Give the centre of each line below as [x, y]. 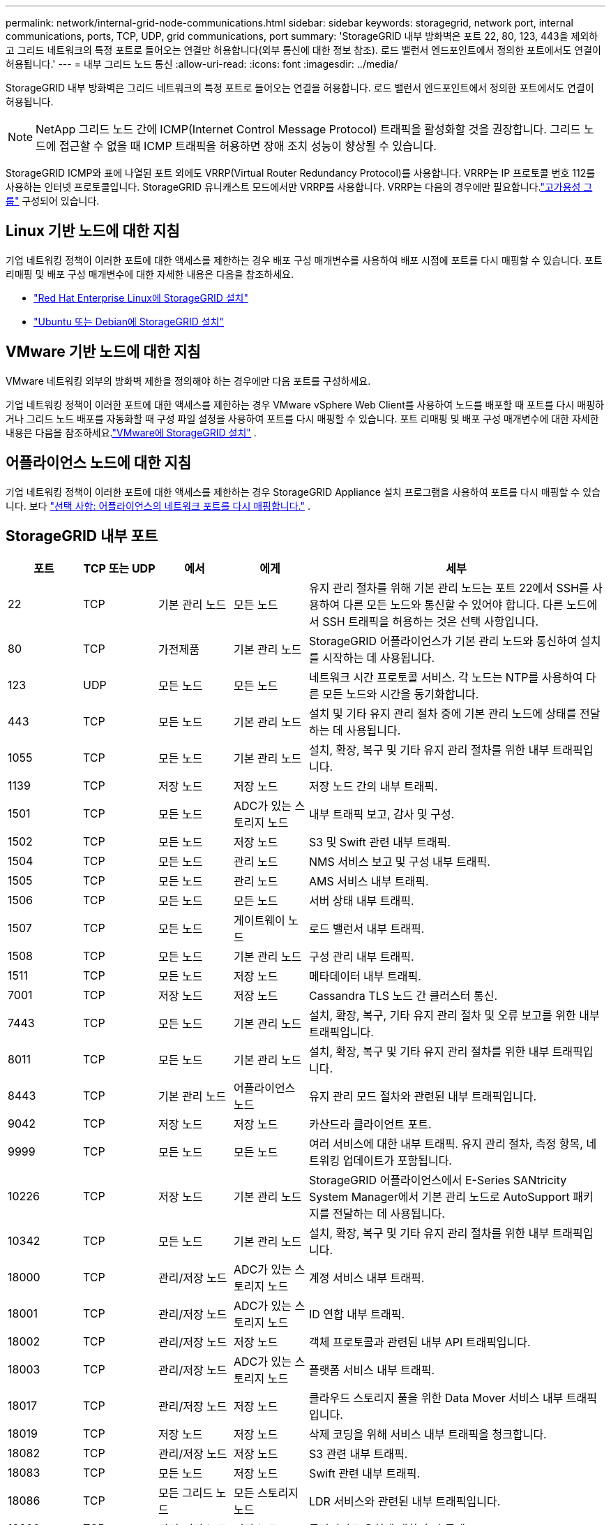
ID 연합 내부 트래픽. [357, 1314]
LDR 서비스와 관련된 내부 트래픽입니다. [405, 1502]
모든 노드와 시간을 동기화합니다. [401, 694]
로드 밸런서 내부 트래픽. [367, 929]
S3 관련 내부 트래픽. [359, 1454]
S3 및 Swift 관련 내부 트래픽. [380, 842]
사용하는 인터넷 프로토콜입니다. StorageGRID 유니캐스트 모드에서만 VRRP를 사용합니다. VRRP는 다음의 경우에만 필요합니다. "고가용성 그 [299, 187]
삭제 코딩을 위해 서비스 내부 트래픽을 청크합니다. [428, 1435]
